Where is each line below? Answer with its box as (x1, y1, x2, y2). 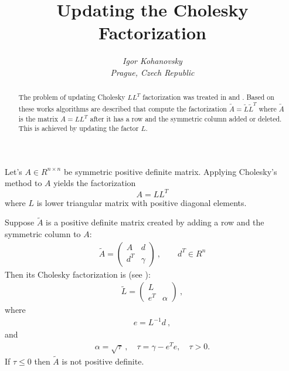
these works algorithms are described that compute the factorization (18, 103, 227, 113)
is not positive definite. (62, 355, 144, 367)
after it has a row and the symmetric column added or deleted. (90, 113, 282, 123)
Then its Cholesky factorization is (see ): (5, 268, 151, 280)
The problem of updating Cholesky (18, 92, 125, 102)
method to (5, 177, 42, 189)
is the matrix (18, 113, 58, 123)
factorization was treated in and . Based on (142, 92, 274, 102)
